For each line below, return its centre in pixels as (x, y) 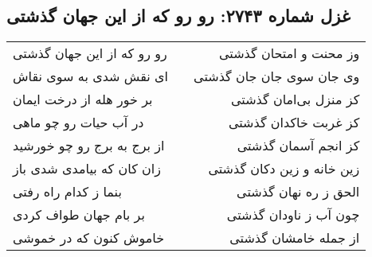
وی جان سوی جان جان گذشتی (277, 76)
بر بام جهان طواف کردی (79, 215)
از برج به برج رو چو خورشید (89, 146)
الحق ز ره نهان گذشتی (298, 192)
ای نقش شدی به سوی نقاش (91, 76)
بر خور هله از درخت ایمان (83, 99)
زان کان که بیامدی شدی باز (87, 169)
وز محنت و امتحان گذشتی (289, 53)
